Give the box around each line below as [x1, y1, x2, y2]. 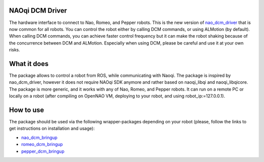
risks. [9, 47, 21, 53]
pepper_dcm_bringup [21, 148, 65, 154]
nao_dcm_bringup [21, 135, 58, 140]
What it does [9, 59, 49, 68]
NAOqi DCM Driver [9, 6, 67, 15]
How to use [9, 106, 44, 114]
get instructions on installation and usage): [9, 125, 95, 132]
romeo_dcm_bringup [21, 141, 63, 147]
